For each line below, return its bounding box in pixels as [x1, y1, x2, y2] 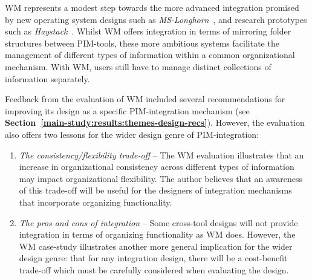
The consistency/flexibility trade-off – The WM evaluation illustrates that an [19, 148, 304, 161]
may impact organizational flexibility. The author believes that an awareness [19, 172, 302, 184]
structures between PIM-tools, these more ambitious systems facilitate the [5, 36, 279, 49]
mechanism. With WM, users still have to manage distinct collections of [5, 60, 271, 73]
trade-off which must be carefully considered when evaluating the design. [19, 263, 289, 276]
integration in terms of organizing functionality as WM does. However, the [19, 228, 296, 241]
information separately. [5, 72, 90, 85]
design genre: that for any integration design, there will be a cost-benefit [19, 252, 288, 264]
